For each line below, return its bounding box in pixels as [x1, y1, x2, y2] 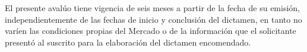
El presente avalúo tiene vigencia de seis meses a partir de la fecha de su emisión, [5, 2, 300, 13]
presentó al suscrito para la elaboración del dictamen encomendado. [5, 36, 251, 48]
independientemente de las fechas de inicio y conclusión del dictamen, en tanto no [5, 13, 302, 25]
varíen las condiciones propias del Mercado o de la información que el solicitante [5, 25, 296, 37]
